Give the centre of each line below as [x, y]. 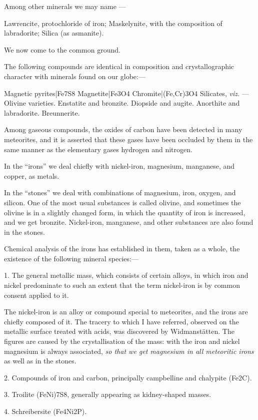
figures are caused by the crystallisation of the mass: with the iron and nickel [122, 341]
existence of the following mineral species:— [71, 258]
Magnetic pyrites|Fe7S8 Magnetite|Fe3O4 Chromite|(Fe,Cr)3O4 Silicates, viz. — [126, 93]
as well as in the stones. [40, 361]
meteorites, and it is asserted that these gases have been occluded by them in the [128, 139]
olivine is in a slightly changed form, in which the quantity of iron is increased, [125, 212]
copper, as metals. [32, 175]
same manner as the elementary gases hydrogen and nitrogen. [98, 149]
